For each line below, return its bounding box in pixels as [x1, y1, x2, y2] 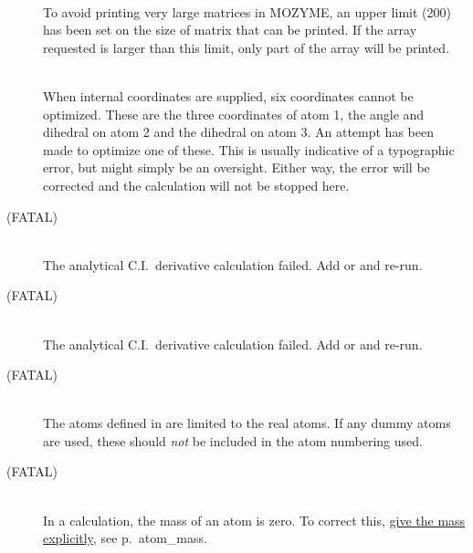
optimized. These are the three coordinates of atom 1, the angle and [43, 104, 425, 123]
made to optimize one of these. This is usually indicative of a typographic [43, 140, 455, 159]
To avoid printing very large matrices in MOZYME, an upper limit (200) [43, 2, 451, 21]
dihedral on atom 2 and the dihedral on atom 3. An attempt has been [43, 122, 434, 141]
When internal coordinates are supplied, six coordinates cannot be [43, 86, 414, 105]
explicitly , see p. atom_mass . [43, 528, 207, 548]
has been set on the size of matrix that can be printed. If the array [43, 20, 417, 39]
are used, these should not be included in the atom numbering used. [43, 431, 423, 450]
